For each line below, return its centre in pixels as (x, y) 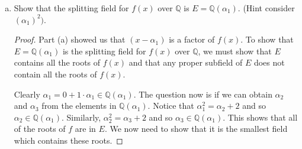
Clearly (27, 94)
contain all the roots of (55, 74)
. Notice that (171, 106)
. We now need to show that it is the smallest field (196, 129)
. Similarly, (81, 117)
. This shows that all (260, 117)
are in (85, 129)
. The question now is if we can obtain (203, 94)
